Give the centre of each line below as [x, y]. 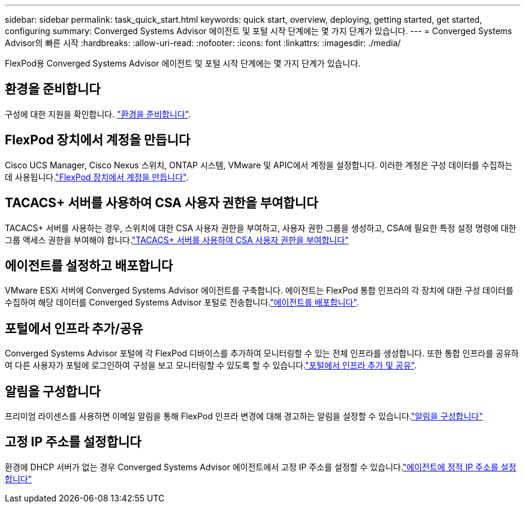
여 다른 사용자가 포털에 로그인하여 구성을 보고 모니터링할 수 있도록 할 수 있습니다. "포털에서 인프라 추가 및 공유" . [211, 365]
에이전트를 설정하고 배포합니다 [89, 265]
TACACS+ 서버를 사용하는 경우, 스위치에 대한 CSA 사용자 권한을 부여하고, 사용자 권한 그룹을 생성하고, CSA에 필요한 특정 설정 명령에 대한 [261, 228]
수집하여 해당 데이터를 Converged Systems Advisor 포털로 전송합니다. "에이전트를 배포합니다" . [182, 303]
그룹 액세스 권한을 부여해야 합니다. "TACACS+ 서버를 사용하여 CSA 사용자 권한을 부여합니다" [177, 240]
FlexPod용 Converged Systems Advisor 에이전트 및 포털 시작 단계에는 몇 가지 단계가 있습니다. [183, 63]
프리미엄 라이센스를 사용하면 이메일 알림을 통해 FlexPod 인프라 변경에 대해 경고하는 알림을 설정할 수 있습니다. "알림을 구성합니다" [244, 416]
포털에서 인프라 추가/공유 [74, 328]
